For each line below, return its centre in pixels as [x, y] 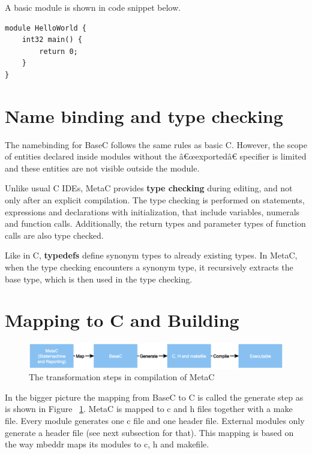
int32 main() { [52, 40]
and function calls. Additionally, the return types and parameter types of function [155, 223]
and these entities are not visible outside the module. [102, 168]
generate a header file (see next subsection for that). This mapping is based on [149, 432]
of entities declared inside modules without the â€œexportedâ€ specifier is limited [156, 156]
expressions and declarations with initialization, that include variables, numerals [152, 211]
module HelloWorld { [46, 28]
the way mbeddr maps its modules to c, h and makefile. [107, 444]
